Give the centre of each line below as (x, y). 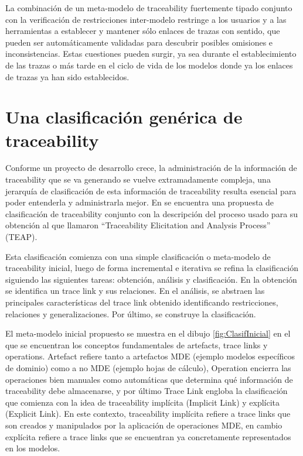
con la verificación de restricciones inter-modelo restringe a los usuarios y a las (146, 19)
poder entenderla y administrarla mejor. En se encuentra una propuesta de (140, 202)
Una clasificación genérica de (124, 117)
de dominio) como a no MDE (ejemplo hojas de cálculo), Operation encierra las (148, 367)
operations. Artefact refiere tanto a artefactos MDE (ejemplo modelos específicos (150, 356)
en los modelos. (33, 448)
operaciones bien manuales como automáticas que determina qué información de (149, 379)
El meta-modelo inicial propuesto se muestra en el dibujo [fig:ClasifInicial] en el (148, 333)
